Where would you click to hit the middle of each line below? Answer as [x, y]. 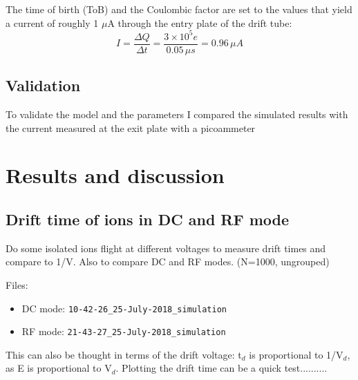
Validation [43, 85]
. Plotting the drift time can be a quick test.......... [222, 368]
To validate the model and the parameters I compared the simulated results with [177, 114]
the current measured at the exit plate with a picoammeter [131, 127]
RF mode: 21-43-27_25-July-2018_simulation [124, 331]
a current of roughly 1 [52, 22]
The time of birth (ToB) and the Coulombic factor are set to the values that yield [179, 9]
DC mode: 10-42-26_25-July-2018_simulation [124, 308]
